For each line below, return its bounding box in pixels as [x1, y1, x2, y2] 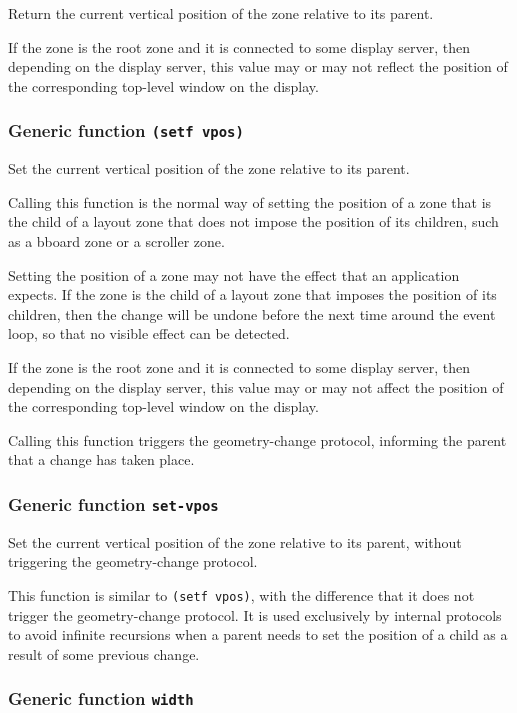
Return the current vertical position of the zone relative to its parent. [8, 3, 434, 23]
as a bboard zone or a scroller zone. [8, 230, 225, 251]
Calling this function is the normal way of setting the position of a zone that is [8, 191, 492, 212]
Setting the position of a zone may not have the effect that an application [8, 264, 460, 285]
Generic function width [8, 686, 194, 711]
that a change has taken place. [8, 449, 195, 470]
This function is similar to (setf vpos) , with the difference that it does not [8, 584, 475, 605]
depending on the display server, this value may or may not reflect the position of [8, 56, 508, 77]
